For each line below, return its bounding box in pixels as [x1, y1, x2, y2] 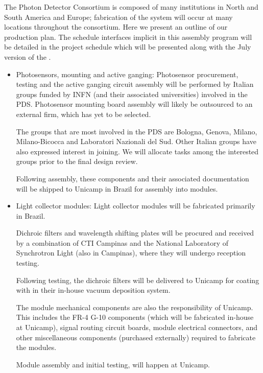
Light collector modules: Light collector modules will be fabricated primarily [16, 200, 255, 211]
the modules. [16, 342, 57, 353]
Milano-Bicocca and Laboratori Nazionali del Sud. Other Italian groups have [16, 136, 256, 147]
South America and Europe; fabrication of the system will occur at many [4, 11, 233, 22]
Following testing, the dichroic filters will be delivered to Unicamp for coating [16, 274, 259, 285]
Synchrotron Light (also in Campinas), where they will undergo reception [16, 247, 246, 258]
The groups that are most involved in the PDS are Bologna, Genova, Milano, [16, 126, 257, 136]
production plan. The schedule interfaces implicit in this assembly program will [4, 31, 252, 42]
